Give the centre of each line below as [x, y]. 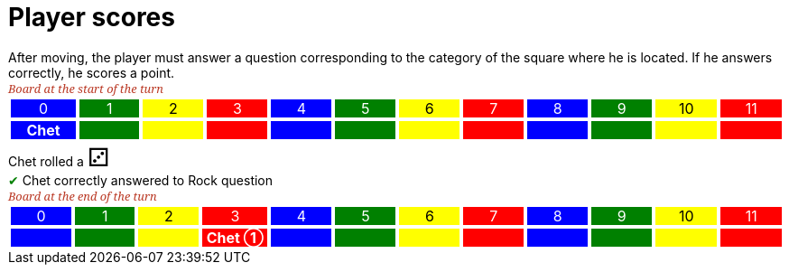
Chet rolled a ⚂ [59, 157]
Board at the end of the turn [83, 196]
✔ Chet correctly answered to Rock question [141, 180]
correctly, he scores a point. [92, 72]
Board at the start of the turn [86, 88]
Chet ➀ [235, 237]
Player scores [92, 17]
